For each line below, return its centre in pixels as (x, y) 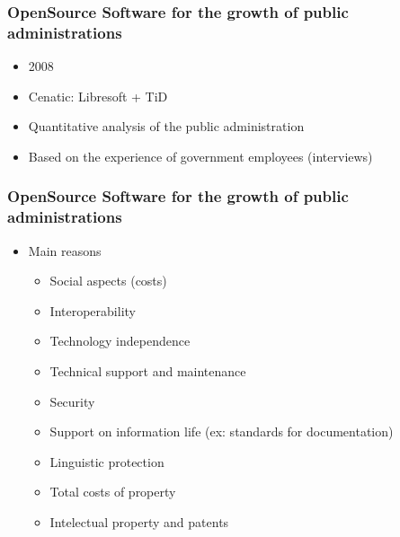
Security (72, 401)
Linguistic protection (107, 461)
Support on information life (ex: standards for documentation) (222, 431)
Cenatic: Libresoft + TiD (98, 96)
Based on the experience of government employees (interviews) (200, 156)
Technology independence (120, 341)
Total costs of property (113, 492)
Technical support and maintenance (148, 371)
